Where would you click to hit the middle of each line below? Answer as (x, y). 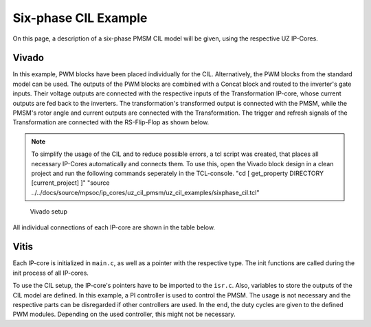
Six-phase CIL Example (80, 18)
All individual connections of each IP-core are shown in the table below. (114, 227)
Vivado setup (49, 212)
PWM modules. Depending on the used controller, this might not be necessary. (124, 314)
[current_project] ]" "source (70, 183)
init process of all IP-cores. (51, 273)
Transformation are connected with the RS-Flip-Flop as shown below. (111, 122)
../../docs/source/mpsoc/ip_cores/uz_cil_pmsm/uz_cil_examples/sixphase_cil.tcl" (145, 192)
